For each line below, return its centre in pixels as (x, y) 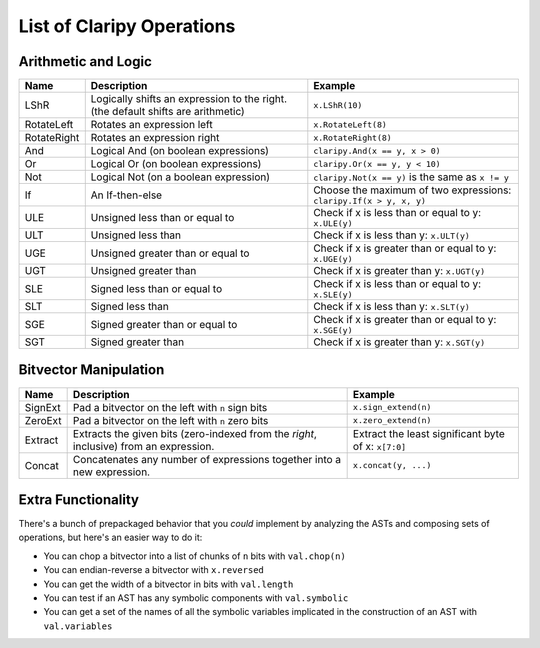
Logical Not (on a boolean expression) (180, 177)
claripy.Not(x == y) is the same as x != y (411, 177)
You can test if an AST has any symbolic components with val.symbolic (196, 598)
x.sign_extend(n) (392, 407)
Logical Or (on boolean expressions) (176, 164)
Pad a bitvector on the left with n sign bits (170, 407)
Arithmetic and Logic (85, 61)
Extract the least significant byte (428, 433)
